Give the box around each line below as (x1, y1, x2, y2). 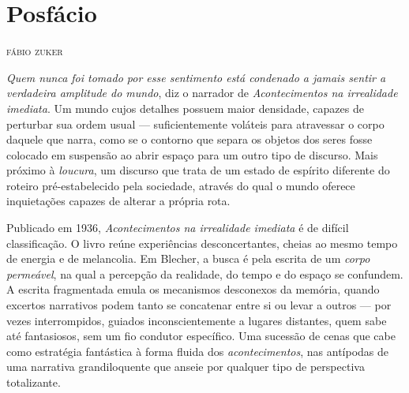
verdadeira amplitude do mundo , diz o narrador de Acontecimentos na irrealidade (6, 84, 398, 101)
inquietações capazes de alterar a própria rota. (6, 193, 231, 209)
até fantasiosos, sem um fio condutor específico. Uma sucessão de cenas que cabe (6, 327, 396, 344)
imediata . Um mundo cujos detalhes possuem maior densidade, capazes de (6, 99, 364, 116)
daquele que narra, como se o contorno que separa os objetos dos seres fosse (6, 131, 373, 148)
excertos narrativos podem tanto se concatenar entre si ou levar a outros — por (6, 297, 392, 313)
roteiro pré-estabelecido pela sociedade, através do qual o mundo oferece (6, 177, 355, 193)
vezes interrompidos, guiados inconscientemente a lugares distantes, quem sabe (6, 312, 387, 328)
